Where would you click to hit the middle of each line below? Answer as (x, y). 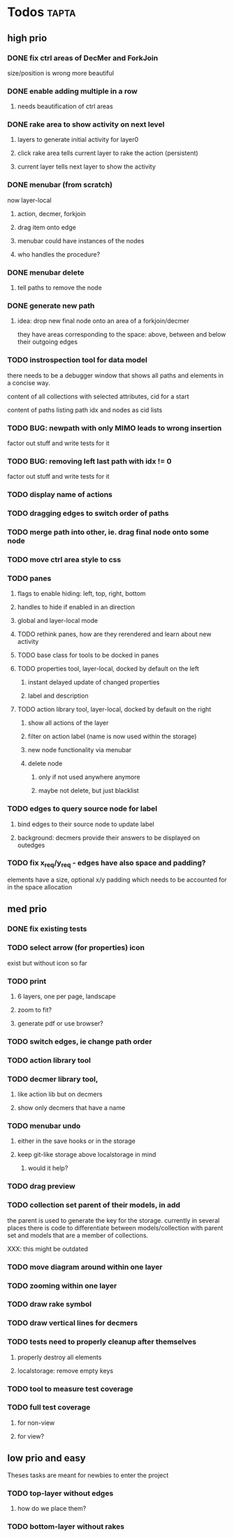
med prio (27, 909)
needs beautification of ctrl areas (65, 106)
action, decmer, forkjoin (51, 213)
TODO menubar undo (44, 1126)
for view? (30, 1436)
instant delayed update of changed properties (94, 682)
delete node (45, 763)
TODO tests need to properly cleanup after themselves (102, 1342)
